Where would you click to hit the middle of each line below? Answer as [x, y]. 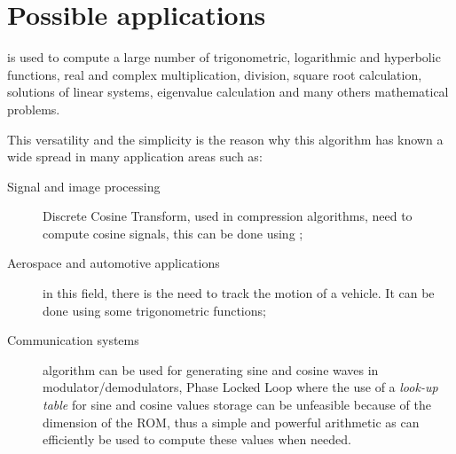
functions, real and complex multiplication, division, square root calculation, [215, 74]
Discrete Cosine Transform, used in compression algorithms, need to [228, 216]
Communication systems [73, 340]
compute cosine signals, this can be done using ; [173, 233]
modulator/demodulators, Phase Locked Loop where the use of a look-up [240, 387]
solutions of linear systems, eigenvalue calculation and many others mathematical [228, 92]
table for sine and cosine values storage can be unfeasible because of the [237, 405]
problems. [34, 109]
